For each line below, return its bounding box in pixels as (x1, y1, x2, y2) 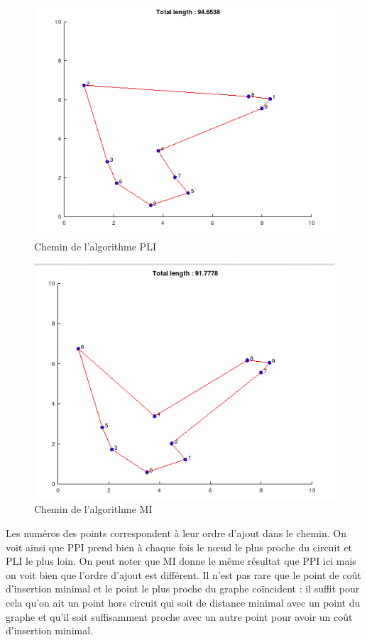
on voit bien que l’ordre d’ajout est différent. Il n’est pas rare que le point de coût (6, 567, 361, 582)
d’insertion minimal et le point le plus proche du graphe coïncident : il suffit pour (6, 581, 360, 596)
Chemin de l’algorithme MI (34, 502, 153, 517)
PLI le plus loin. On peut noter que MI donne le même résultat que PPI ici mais (6, 553, 356, 568)
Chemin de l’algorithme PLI (34, 238, 156, 253)
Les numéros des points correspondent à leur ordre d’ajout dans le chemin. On (6, 526, 347, 541)
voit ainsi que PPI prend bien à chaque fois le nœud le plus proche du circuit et (6, 539, 353, 554)
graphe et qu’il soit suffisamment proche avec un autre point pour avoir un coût (6, 609, 353, 624)
